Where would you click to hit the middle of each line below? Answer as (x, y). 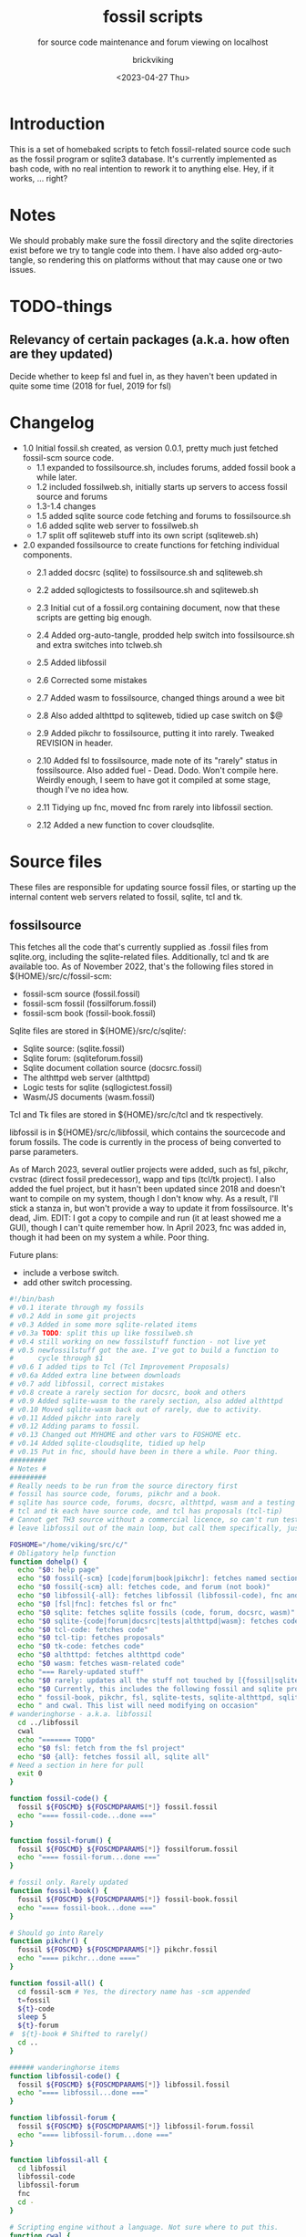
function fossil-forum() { (61, 1840)
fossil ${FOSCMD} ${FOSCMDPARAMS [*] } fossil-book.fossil (128, 1899)
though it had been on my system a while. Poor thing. (109, 1237)
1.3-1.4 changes (66, 506)
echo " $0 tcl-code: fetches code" (83, 1629)
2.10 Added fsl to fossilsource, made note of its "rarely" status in (157, 760)
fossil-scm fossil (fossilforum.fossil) (89, 1004)
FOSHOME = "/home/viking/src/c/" (69, 1545)
